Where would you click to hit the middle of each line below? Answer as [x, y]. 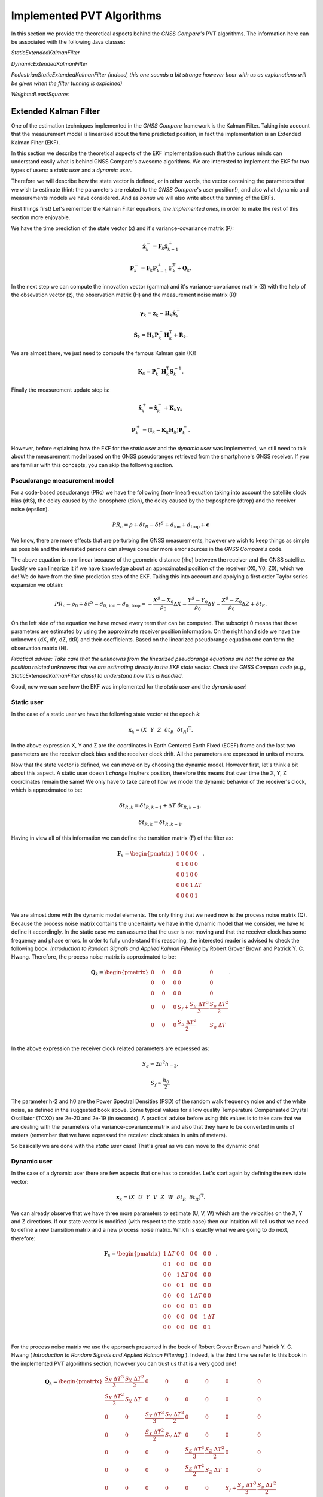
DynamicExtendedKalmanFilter [49, 63]
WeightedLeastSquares [40, 94]
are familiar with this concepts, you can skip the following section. [92, 465]
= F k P [149, 269]
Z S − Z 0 [232, 600]
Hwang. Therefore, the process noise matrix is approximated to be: [94, 957]
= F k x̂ [160, 247]
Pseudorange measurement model [62, 480]
